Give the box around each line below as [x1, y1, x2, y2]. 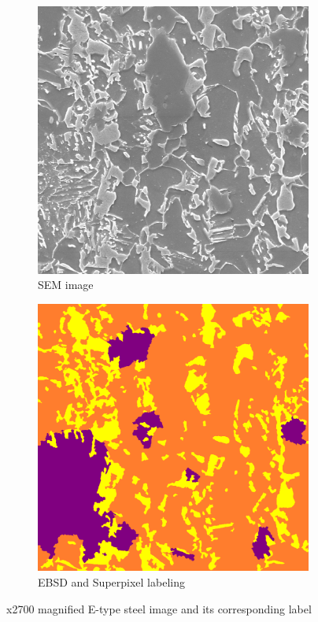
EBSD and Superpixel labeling [38, 574, 185, 591]
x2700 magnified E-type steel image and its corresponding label [6, 600, 312, 616]
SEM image [38, 276, 94, 293]
